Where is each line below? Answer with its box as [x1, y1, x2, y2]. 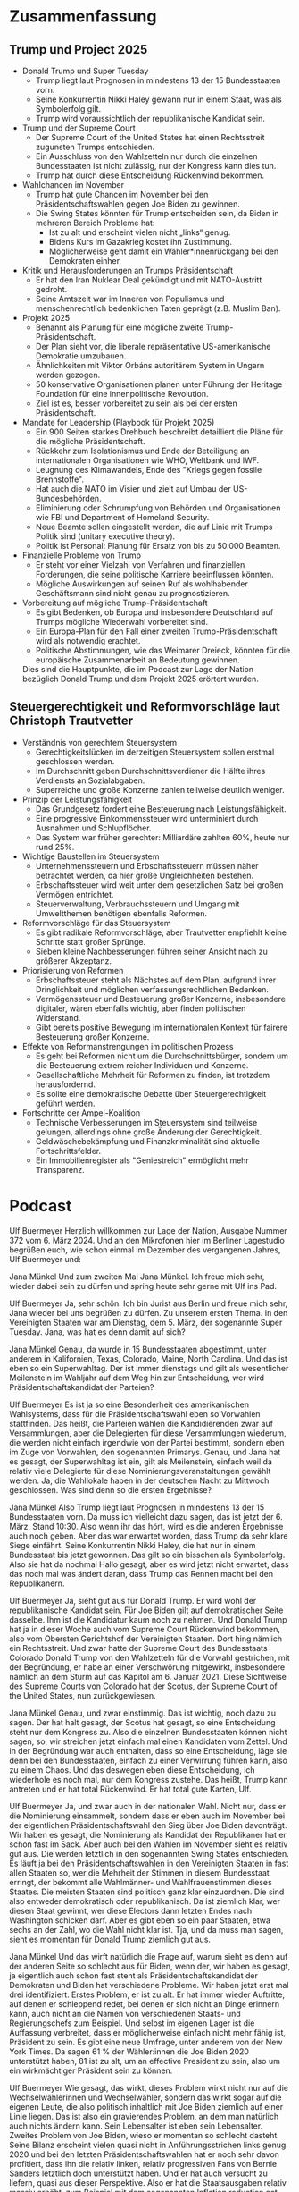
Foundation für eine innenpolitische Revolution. [35, 389, 209, 399]
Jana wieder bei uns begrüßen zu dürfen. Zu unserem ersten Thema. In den [9, 1307, 288, 1318]
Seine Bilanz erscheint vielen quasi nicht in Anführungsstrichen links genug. [9, 2139, 288, 2150]
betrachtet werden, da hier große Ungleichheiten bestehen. [35, 870, 254, 881]
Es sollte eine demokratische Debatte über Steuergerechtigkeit [35, 1088, 267, 1099]
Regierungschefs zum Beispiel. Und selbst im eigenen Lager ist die [9, 2018, 255, 2028]
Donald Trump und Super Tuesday [21, 65, 149, 76]
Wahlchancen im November [21, 180, 125, 190]
